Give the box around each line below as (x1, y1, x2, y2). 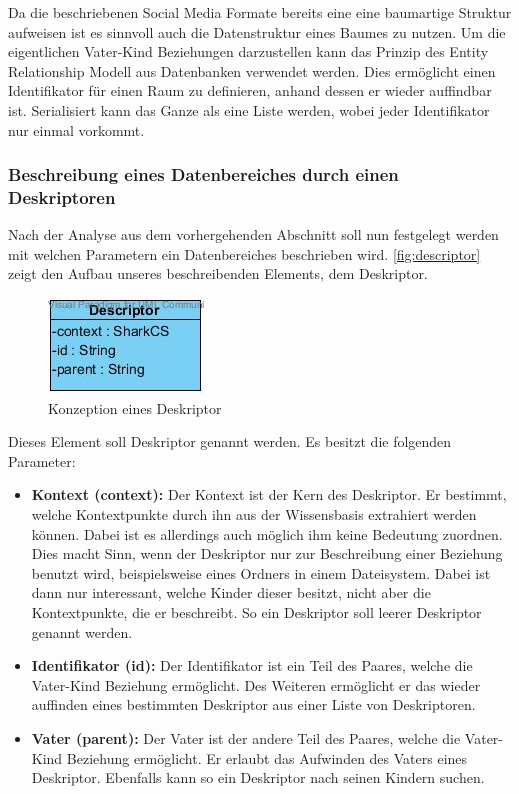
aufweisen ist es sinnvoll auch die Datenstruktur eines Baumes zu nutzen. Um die (8, 21, 506, 42)
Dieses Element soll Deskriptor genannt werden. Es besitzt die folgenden (8, 431, 452, 452)
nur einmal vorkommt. (8, 119, 145, 140)
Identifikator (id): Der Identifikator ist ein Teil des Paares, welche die (31, 655, 473, 676)
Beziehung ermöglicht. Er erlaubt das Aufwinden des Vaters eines (66, 747, 468, 768)
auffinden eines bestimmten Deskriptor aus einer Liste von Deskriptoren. (31, 694, 476, 715)
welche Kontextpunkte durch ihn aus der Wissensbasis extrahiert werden (31, 504, 477, 525)
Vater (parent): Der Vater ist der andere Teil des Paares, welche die (31, 727, 461, 748)
